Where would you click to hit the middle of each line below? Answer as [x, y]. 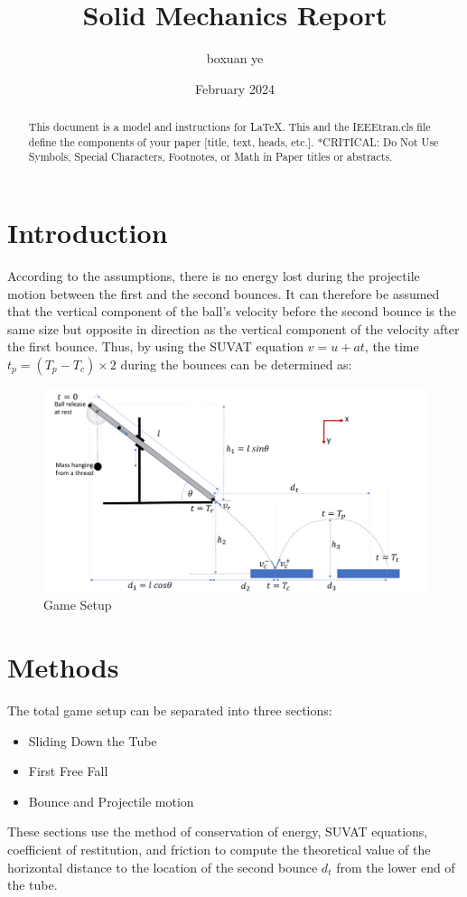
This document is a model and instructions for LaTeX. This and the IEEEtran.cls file [229, 127]
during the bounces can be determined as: [236, 364]
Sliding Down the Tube [93, 740]
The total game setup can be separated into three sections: [170, 710]
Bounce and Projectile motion [111, 801]
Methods [63, 667]
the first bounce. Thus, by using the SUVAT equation [156, 346]
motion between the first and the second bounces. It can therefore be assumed [224, 293]
